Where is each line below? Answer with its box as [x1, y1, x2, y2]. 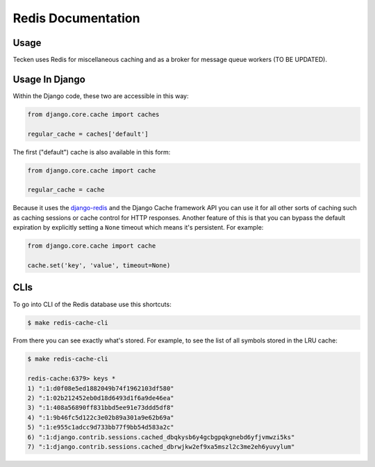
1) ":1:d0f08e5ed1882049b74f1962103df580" [27, 384, 174, 393]
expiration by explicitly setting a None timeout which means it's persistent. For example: [12, 223, 264, 232]
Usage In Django [12, 73, 86, 85]
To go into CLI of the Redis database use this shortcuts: [12, 300, 172, 308]
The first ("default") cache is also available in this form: [12, 148, 171, 156]
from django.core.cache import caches [27, 110, 160, 118]
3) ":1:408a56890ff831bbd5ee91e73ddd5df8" [27, 404, 174, 412]
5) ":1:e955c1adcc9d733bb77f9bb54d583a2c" [27, 423, 174, 432]
